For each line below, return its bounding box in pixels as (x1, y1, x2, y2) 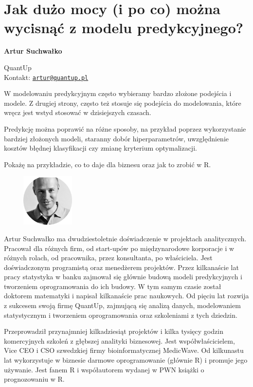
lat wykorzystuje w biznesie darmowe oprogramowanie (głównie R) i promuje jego (4, 355, 248, 365)
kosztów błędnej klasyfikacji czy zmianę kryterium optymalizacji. (4, 143, 197, 153)
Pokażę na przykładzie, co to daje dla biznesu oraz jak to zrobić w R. (4, 159, 211, 169)
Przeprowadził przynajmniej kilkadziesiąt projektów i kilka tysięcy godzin (4, 326, 223, 336)
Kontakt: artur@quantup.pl (4, 72, 89, 82)
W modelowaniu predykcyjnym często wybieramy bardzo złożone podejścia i (4, 88, 232, 98)
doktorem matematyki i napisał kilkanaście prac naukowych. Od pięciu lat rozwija (4, 290, 249, 301)
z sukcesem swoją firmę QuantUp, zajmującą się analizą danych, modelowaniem (4, 300, 241, 310)
